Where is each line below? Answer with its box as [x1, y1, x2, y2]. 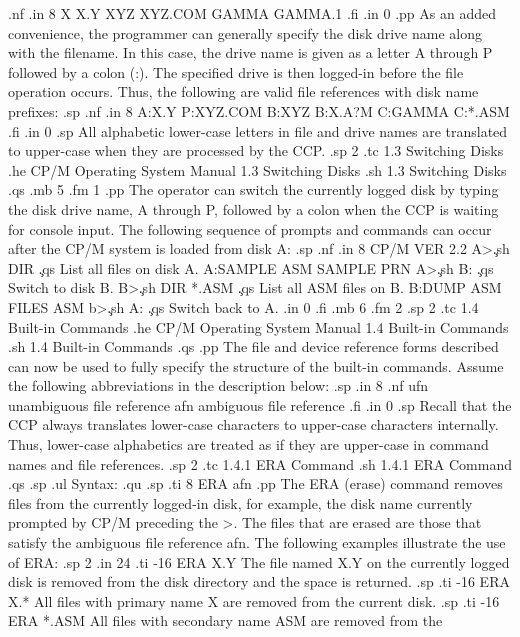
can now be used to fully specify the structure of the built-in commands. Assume [8, 355, 504, 376]
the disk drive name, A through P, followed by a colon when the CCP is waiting [8, 198, 499, 219]
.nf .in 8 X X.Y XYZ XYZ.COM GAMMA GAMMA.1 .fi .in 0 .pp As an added [8, 3, 496, 23]
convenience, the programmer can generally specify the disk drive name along [8, 22, 482, 43]
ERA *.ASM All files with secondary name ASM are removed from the [8, 610, 443, 631]
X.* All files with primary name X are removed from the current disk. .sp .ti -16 [8, 590, 500, 611]
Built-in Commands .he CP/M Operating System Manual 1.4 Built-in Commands [8, 316, 509, 337]
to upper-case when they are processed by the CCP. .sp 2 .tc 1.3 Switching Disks [8, 140, 504, 161]
